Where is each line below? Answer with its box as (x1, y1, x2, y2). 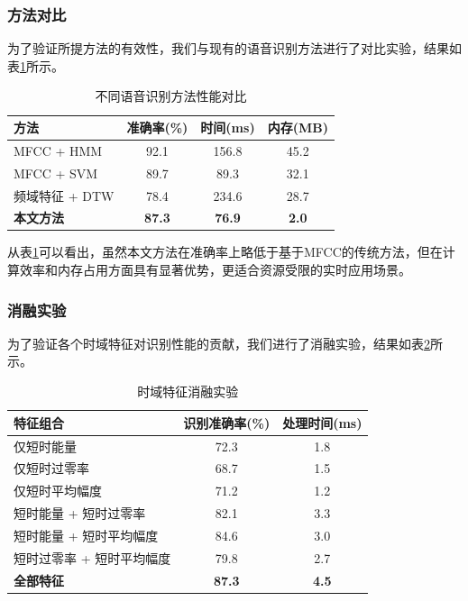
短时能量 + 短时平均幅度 (14, 525, 159, 544)
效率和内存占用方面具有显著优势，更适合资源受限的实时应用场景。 (19, 260, 411, 279)
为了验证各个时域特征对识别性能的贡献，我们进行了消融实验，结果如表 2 (7, 333, 430, 352)
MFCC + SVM (14, 163, 98, 182)
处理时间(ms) (282, 413, 362, 432)
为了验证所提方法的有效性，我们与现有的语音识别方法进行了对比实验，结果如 (7, 39, 462, 58)
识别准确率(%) (183, 413, 271, 432)
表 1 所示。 (7, 56, 64, 75)
